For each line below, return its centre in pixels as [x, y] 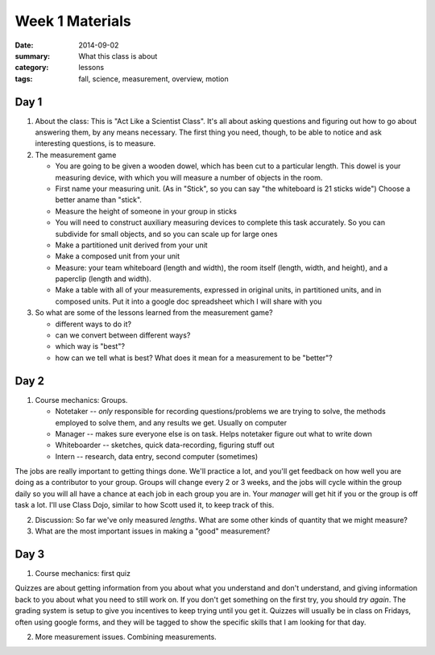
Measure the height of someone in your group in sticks [146, 211]
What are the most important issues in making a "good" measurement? [153, 531]
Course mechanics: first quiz [83, 573]
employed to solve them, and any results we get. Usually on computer [171, 422]
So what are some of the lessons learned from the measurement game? [154, 313]
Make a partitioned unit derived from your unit [132, 245]
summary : [33, 56]
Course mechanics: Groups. [81, 400]
